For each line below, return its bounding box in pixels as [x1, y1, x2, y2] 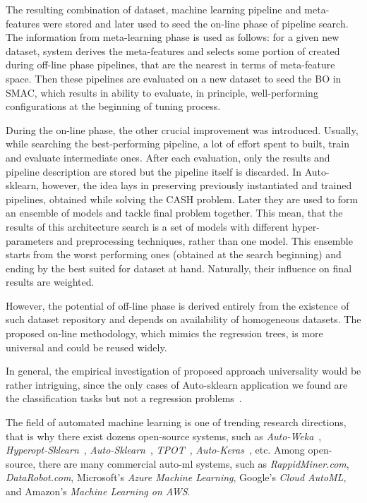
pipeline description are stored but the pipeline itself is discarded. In [6, 164, 302, 178]
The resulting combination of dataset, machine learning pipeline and [6, 2, 301, 16]
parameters [6, 233, 54, 248]
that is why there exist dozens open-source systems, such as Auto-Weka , [6, 428, 322, 443]
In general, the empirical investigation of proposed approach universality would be [6, 363, 361, 378]
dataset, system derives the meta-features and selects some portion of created [6, 43, 340, 58]
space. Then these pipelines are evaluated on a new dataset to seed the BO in [6, 71, 342, 85]
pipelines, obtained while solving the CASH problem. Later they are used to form [6, 191, 359, 206]
